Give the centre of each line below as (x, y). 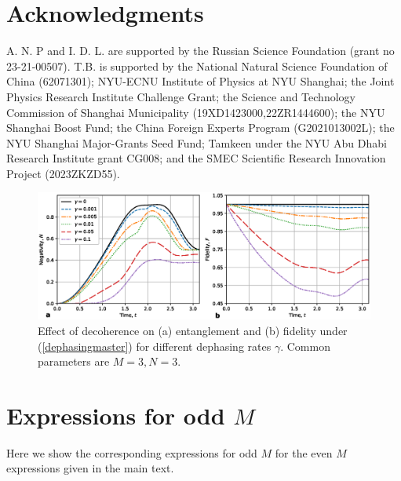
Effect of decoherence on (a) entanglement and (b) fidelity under (193, 330)
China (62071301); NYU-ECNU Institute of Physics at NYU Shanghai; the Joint (200, 81)
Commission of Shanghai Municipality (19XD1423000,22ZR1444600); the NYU (196, 112)
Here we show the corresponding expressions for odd (132, 452)
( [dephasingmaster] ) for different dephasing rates (155, 346)
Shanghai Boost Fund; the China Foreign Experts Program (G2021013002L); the (200, 128)
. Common (305, 346)
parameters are (74, 361)
